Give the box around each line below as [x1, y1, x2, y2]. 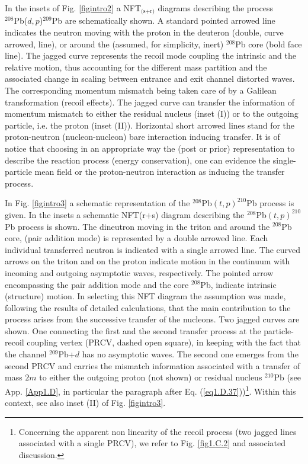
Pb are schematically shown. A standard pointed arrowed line [52, 14, 275, 27]
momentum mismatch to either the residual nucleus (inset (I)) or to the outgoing [5, 107, 299, 120]
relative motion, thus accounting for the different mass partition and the [5, 60, 267, 73]
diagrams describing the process [158, 2, 273, 14]
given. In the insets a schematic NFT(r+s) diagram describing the [5, 208, 245, 220]
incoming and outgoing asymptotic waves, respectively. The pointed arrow [5, 266, 274, 279]
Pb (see [274, 371, 301, 383]
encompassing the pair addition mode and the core [5, 278, 189, 290]
